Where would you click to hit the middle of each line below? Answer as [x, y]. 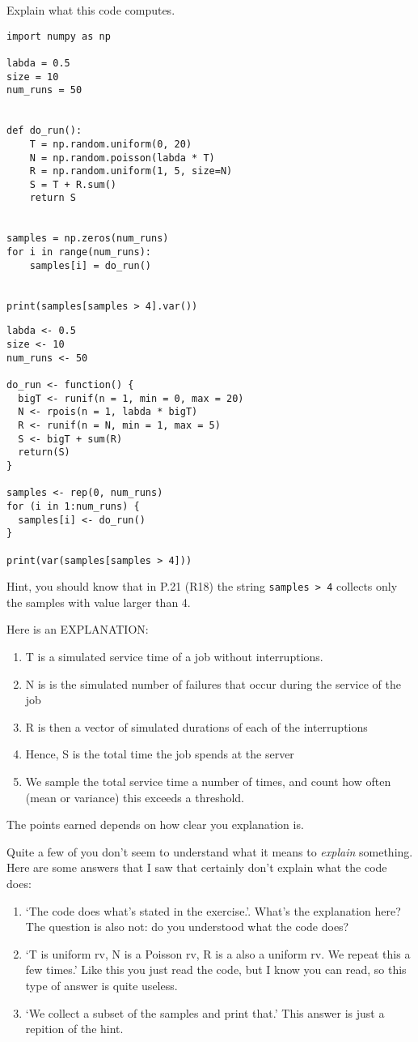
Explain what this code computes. [91, 10]
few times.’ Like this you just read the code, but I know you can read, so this [216, 969]
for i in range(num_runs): [79, 252]
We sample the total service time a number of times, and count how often [208, 781]
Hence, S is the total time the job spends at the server [160, 754]
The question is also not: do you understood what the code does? [187, 927]
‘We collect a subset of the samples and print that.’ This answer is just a [205, 1012]
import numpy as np [59, 36]
